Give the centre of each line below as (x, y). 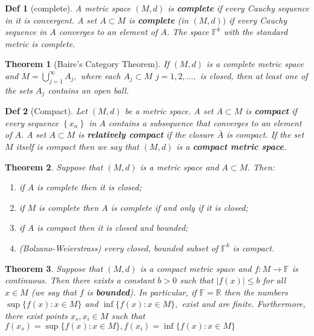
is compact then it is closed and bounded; (112, 228)
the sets (19, 90)
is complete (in (159, 20)
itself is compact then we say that (77, 146)
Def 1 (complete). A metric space (68, 8)
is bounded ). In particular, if (142, 292)
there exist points (36, 315)
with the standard (256, 32)
